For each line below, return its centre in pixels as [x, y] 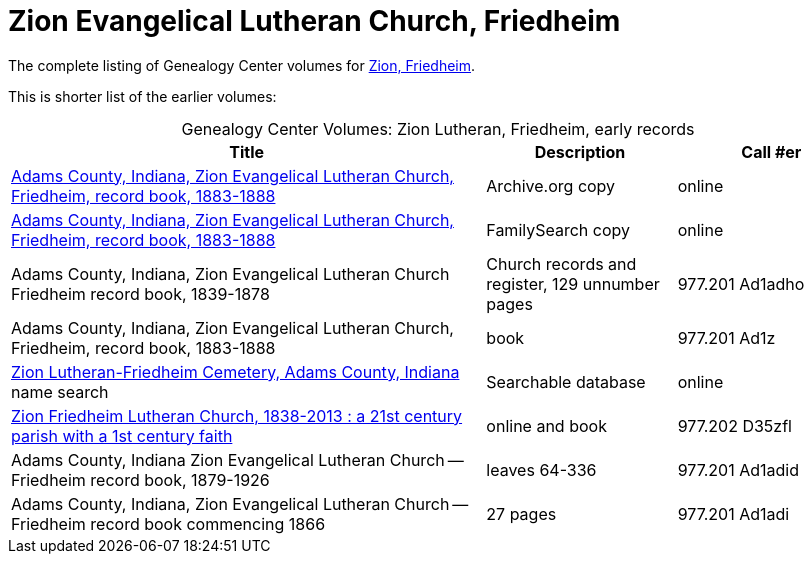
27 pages [521, 513]
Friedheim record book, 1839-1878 [140, 293]
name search [60, 391]
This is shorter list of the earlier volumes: [142, 96]
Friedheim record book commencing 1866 [168, 523]
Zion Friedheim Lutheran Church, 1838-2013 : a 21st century [237, 415]
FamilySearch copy [558, 229]
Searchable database [566, 381]
